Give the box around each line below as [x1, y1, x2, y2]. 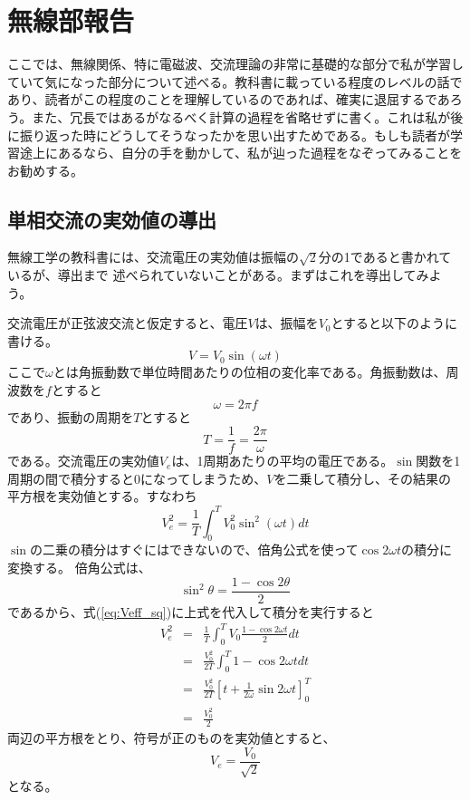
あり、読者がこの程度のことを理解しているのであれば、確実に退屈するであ [7, 90, 450, 109]
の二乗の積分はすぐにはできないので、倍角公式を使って [29, 540, 359, 559]
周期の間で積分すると [7, 468, 134, 487]
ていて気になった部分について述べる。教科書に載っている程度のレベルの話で [7, 72, 463, 91]
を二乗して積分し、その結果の [273, 468, 452, 487]
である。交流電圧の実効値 [7, 451, 159, 470]
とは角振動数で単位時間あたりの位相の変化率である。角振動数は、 [53, 362, 446, 381]
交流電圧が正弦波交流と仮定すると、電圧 [7, 313, 248, 333]
